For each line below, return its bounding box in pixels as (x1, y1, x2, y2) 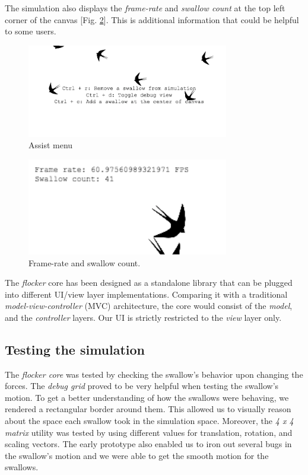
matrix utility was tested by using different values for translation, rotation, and (5, 426, 293, 438)
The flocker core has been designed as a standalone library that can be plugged (5, 276, 293, 289)
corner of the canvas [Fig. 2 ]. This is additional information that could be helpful (5, 13, 299, 25)
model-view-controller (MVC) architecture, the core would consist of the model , (5, 299, 293, 312)
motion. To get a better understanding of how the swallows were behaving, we (5, 391, 289, 403)
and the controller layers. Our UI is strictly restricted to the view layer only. (5, 311, 282, 323)
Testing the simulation (5, 340, 145, 358)
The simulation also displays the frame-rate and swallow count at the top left (5, 2, 285, 14)
